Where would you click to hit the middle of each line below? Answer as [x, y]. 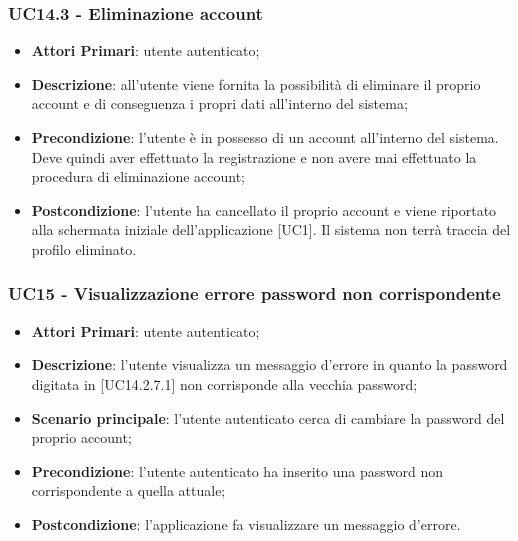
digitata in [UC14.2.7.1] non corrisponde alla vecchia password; [224, 383]
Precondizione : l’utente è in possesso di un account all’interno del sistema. [265, 137]
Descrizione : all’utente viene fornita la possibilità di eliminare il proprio [256, 83]
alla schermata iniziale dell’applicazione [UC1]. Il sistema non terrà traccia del [271, 229]
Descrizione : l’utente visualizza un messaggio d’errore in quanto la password [269, 364]
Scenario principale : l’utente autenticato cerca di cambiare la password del [268, 417]
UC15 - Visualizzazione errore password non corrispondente [254, 293]
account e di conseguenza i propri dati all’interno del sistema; [219, 103]
